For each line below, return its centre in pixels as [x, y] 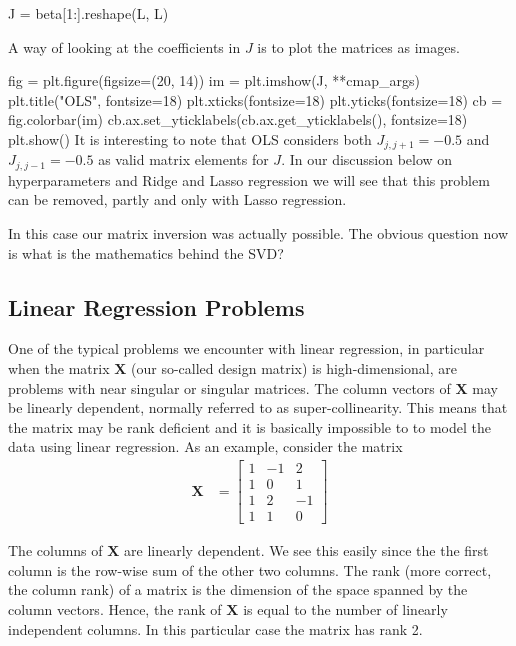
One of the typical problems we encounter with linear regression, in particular [246, 348]
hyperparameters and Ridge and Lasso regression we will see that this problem [249, 179]
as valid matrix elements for [183, 159]
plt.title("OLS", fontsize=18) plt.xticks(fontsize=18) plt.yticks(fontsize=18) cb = [255, 99]
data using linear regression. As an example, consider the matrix [205, 446]
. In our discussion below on [367, 159]
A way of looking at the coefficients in [124, 46]
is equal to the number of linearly [345, 608]
